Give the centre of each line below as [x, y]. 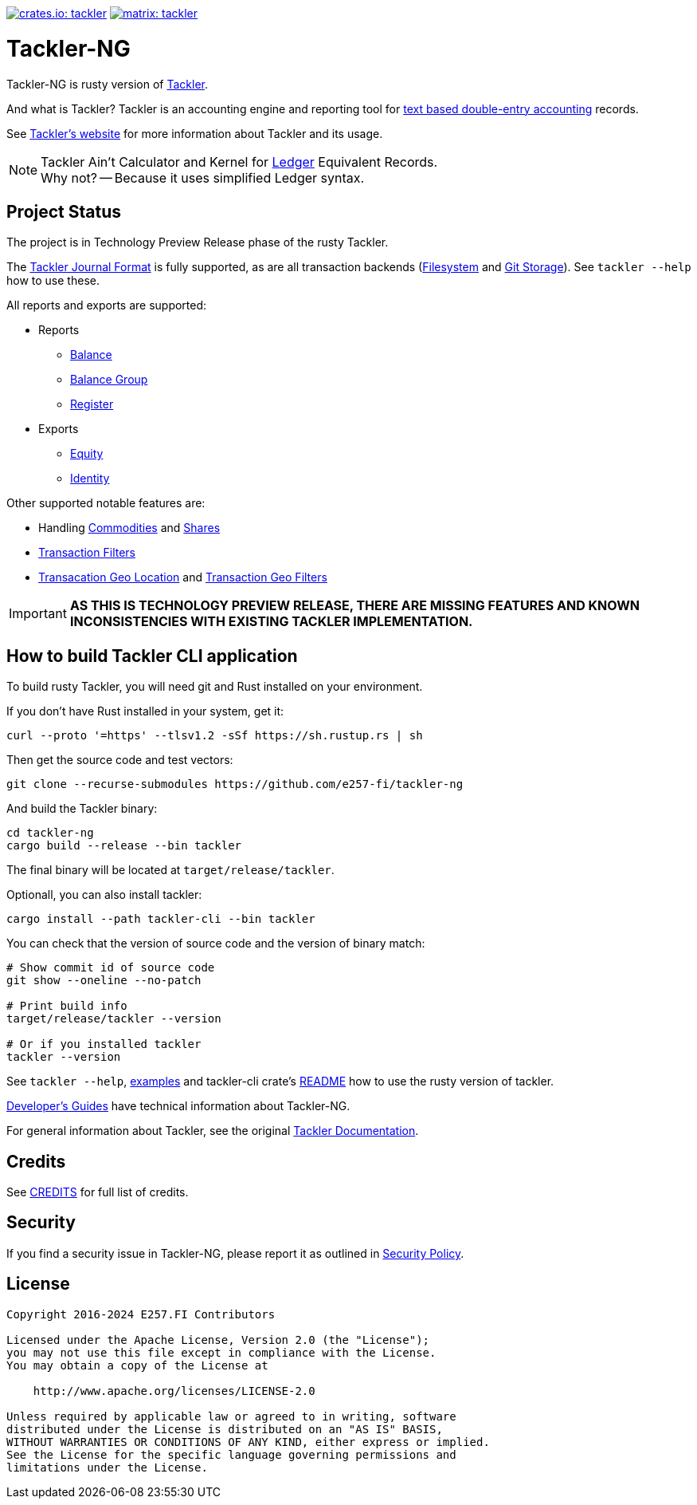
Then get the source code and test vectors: [120, 760]
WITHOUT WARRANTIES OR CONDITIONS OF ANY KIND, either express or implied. [248, 1442]
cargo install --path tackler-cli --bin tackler [161, 919]
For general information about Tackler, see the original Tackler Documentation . [213, 1131]
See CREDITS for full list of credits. [98, 1192]
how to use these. [53, 281]
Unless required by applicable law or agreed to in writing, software [231, 1416]
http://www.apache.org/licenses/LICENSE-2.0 [174, 1391]
